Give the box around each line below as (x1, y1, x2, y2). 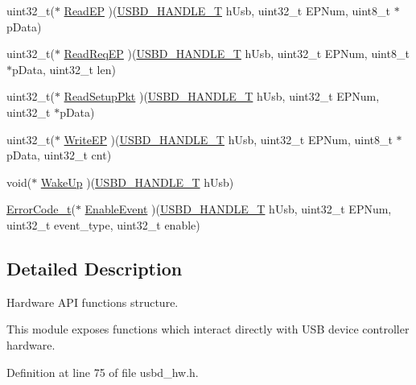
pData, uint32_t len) (12, 60, 116, 77)
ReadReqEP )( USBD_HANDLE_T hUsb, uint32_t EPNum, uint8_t (64, 45, 410, 62)
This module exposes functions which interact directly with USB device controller (6, 321, 410, 337)
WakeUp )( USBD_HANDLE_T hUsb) (40, 173, 234, 190)
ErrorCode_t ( (6, 201, 76, 217)
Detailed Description (6, 255, 183, 280)
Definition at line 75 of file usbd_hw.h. (6, 363, 199, 380)
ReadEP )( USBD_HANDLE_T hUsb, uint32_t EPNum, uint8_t (64, 2, 390, 19)
